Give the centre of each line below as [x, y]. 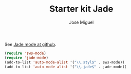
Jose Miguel [81, 22]
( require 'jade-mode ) [27, 58]
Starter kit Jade [81, 9]
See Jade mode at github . [30, 44]
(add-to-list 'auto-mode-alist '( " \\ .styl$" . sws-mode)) [65, 62]
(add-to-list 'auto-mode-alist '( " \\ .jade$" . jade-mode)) [66, 67]
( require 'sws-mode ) [26, 53]
